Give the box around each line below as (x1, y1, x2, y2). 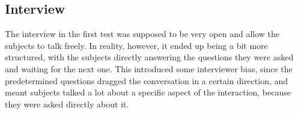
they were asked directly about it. (5, 97, 129, 110)
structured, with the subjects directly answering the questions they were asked (5, 51, 294, 63)
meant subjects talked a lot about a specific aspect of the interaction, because (5, 86, 291, 98)
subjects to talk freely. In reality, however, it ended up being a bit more (5, 39, 268, 51)
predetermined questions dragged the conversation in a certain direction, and (5, 74, 288, 87)
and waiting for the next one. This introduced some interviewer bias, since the (5, 62, 293, 75)
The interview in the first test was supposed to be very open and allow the (5, 27, 280, 40)
